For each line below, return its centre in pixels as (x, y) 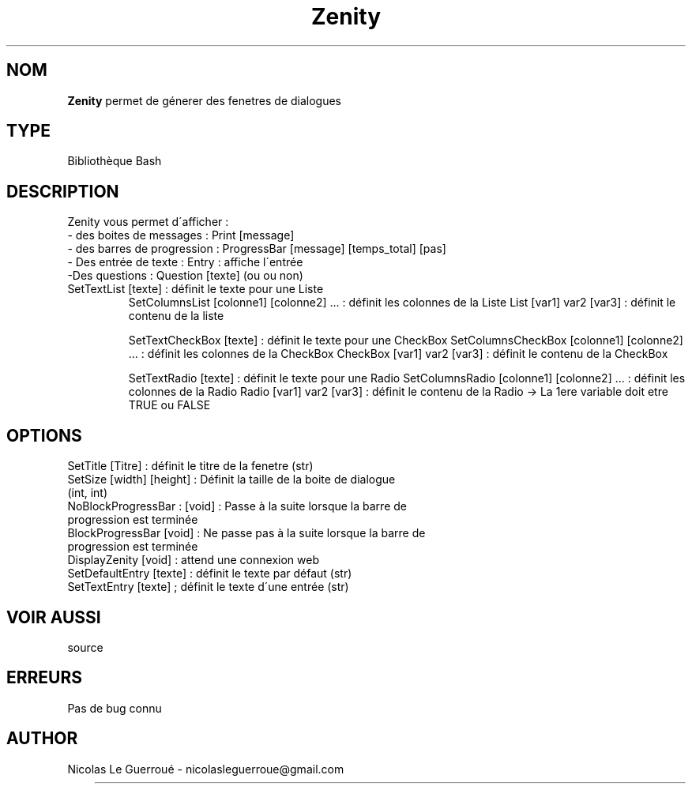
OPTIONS (44, 435)
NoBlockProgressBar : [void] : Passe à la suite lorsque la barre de (237, 506)
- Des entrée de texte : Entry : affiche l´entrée (185, 262)
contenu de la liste (176, 316)
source (85, 647)
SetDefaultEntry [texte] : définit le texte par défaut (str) (210, 574)
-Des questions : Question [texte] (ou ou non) (185, 276)
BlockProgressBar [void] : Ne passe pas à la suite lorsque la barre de (246, 533)
